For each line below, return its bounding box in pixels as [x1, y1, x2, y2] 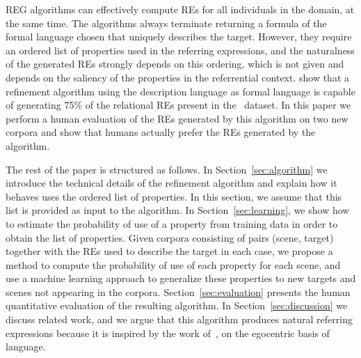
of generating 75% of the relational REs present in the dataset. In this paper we [6, 98, 351, 112]
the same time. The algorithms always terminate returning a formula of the [6, 15, 327, 30]
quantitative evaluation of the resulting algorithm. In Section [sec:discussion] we [6, 298, 348, 313]
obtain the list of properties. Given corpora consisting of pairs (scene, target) [6, 230, 334, 244]
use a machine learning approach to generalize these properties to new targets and [6, 271, 356, 286]
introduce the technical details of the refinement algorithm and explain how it [6, 176, 337, 190]
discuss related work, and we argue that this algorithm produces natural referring [6, 312, 353, 327]
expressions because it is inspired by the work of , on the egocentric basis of [6, 325, 330, 340]
